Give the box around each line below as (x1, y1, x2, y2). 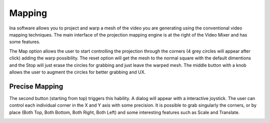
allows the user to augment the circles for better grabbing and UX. (9, 69, 146, 75)
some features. (9, 39, 40, 45)
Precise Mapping (9, 82, 63, 90)
